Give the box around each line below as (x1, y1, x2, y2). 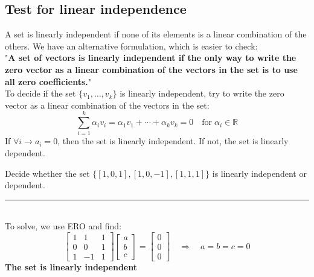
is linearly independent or (212, 167, 307, 179)
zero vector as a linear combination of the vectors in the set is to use (5, 63, 298, 75)
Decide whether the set (5, 167, 90, 179)
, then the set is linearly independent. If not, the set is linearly (57, 135, 289, 147)
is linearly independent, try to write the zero (120, 87, 284, 100)
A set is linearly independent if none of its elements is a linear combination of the (5, 28, 307, 40)
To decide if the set (5, 87, 76, 100)
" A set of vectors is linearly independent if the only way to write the (5, 51, 296, 64)
